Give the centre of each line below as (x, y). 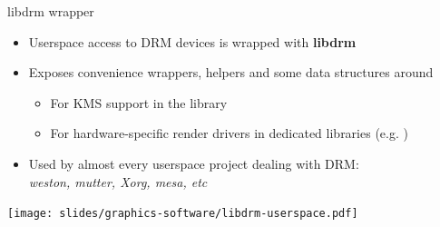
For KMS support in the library (139, 102)
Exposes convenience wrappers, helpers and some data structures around (231, 72)
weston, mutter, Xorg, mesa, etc (118, 181)
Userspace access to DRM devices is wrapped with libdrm (192, 41)
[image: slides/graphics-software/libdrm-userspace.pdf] (183, 214)
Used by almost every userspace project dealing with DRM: (194, 163)
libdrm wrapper (51, 11)
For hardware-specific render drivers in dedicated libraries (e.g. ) (229, 133)
